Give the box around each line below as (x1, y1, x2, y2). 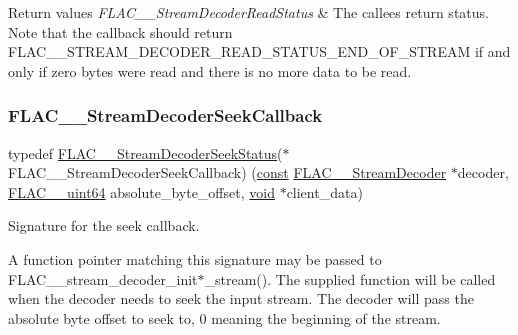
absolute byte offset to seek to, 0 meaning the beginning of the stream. (8, 307, 441, 328)
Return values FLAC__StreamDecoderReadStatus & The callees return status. (8, 2, 489, 22)
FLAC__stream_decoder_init (8, 268, 198, 289)
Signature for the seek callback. (8, 215, 200, 236)
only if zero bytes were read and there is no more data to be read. (8, 60, 412, 81)
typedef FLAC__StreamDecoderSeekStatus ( (8, 142, 283, 163)
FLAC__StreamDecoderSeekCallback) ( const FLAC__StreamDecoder (8, 162, 447, 183)
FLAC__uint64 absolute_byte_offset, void (8, 181, 275, 202)
